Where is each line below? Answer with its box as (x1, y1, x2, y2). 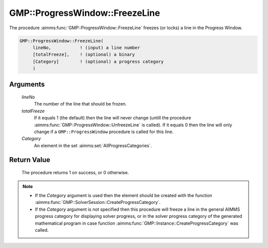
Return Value (9, 155, 51, 164)
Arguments (9, 80, 45, 89)
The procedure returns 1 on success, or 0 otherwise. (21, 170, 129, 176)
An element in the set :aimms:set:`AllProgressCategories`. (34, 143, 152, 149)
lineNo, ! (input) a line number (32, 45, 140, 50)
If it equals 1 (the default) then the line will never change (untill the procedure (34, 115, 191, 121)
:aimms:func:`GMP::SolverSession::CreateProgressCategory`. (35, 199, 161, 205)
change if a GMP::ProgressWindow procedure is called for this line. (34, 129, 174, 135)
